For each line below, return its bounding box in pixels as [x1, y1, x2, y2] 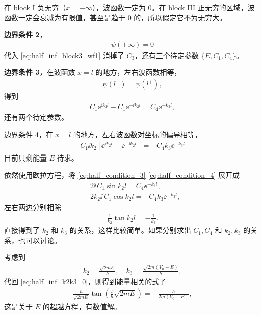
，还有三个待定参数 [135, 49, 199, 60]
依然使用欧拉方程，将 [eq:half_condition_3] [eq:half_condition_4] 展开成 [4, 170, 240, 180]
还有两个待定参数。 [4, 112, 68, 122]
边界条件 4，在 [4, 128, 53, 139]
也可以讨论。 [18, 234, 61, 245]
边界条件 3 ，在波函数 [4, 67, 75, 77]
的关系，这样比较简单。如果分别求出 [69, 225, 191, 235]
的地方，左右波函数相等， [95, 67, 181, 77]
